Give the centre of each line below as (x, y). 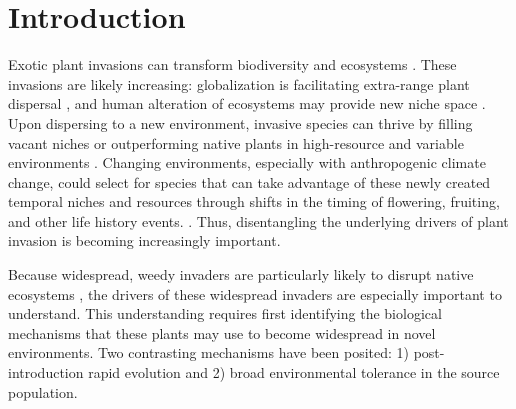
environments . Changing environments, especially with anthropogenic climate (247, 162)
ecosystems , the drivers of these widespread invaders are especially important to (255, 293)
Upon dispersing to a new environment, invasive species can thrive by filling (240, 122)
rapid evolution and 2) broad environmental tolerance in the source (294, 372)
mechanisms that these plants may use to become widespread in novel (222, 332)
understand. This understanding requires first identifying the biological (225, 313)
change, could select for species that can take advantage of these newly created (249, 181)
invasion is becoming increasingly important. (144, 240)
